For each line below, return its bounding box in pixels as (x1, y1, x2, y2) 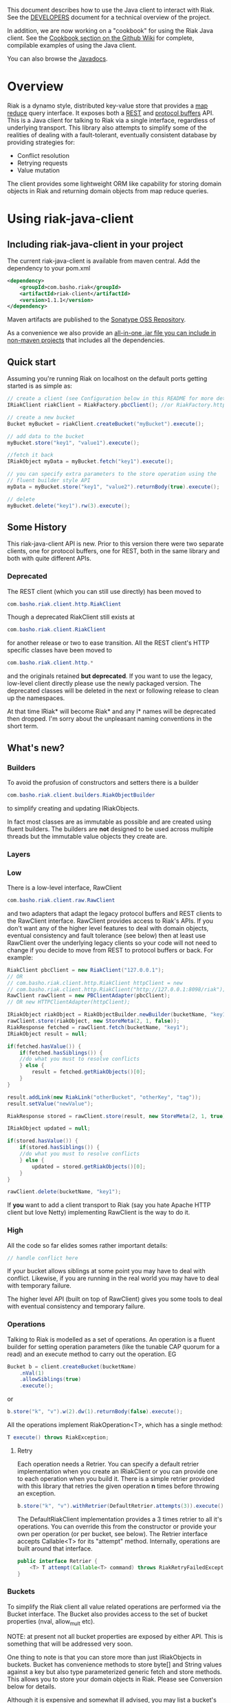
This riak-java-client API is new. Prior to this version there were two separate (7, 539, 224, 548)
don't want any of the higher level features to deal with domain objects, (7, 924, 209, 932)
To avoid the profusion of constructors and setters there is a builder (7, 778, 199, 786)
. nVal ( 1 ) (19, 1369, 45, 1377)
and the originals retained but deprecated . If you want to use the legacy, (7, 672, 213, 680)
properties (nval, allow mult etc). (7, 1617, 95, 1627)
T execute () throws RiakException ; (7, 1434, 109, 1441)
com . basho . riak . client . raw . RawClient (7, 897, 115, 904)
